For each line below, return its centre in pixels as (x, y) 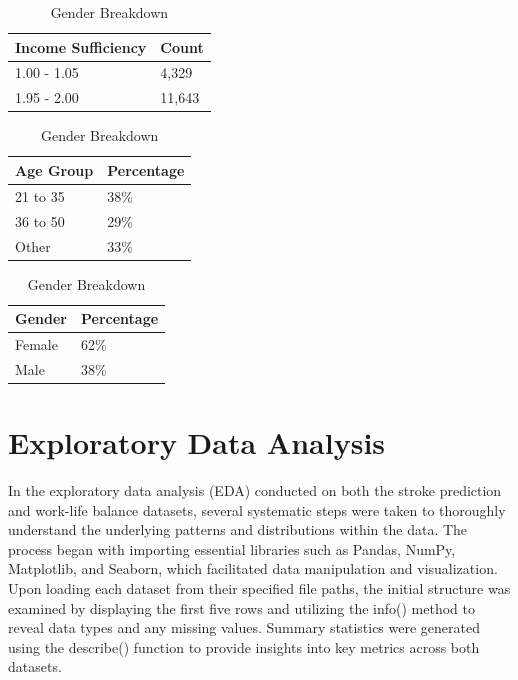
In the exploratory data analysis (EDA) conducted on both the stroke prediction (255, 490)
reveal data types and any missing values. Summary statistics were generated (244, 627)
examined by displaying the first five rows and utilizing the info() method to (242, 607)
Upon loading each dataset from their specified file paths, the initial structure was (259, 588)
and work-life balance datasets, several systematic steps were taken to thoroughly (257, 509)
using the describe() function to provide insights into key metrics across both (244, 646)
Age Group (54, 169)
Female (36, 344)
